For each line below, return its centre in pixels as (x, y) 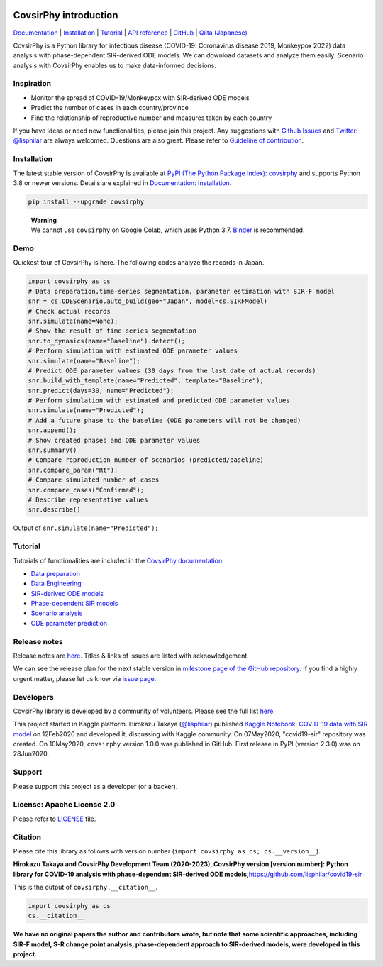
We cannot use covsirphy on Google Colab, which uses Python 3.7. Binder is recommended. (168, 230)
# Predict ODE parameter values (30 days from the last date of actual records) (172, 370)
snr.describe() (54, 510)
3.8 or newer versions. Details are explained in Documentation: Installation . (122, 183)
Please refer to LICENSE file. (55, 819)
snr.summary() (52, 450)
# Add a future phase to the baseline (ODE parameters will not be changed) (165, 420)
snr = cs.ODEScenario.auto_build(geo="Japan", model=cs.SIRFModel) (148, 301)
